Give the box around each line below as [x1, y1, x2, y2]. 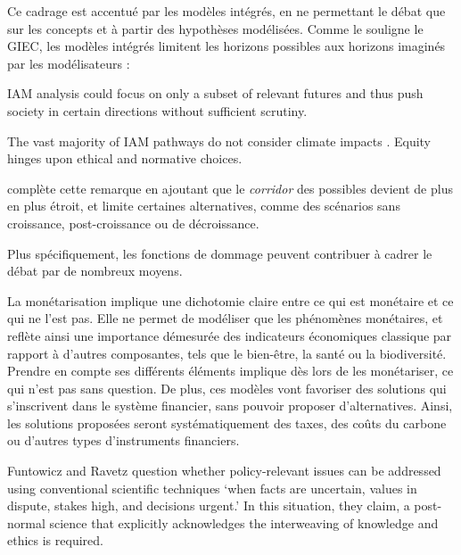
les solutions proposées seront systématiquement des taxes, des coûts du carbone [7, 413, 447, 432]
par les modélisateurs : [7, 54, 130, 72]
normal [7, 513, 45, 532]
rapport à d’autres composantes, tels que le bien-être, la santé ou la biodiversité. [7, 344, 447, 362]
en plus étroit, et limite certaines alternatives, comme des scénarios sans [7, 196, 400, 215]
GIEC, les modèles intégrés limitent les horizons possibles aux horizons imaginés [7, 37, 446, 55]
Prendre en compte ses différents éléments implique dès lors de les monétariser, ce [7, 361, 454, 380]
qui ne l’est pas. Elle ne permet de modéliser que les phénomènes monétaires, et [7, 309, 443, 327]
